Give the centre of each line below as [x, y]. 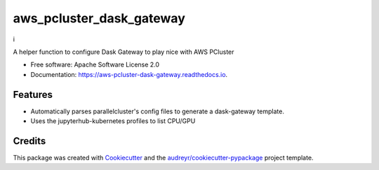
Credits [29, 141]
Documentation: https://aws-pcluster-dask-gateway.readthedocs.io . [129, 74]
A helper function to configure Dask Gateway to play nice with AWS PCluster [124, 52]
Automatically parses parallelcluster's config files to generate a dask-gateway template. [157, 111]
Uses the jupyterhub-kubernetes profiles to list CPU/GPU [113, 121]
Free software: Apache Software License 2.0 [95, 65]
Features [33, 94]
